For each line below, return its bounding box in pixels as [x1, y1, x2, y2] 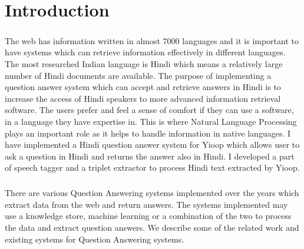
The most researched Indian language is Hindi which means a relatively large [5, 57, 283, 69]
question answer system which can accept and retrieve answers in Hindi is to [5, 81, 281, 93]
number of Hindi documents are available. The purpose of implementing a [5, 69, 272, 81]
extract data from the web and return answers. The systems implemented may [5, 198, 288, 210]
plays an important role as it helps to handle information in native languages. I [5, 127, 291, 139]
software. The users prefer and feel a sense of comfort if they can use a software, [5, 104, 294, 116]
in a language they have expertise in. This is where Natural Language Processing [5, 115, 297, 127]
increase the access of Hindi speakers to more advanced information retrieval [5, 92, 281, 104]
